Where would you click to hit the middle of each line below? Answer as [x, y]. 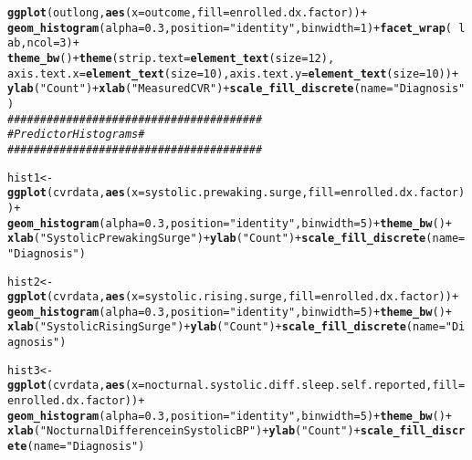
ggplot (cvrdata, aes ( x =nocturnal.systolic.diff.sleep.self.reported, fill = [236, 386]
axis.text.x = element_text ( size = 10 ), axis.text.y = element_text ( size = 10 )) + [233, 73]
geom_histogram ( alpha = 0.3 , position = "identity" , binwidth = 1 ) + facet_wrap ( [230, 28]
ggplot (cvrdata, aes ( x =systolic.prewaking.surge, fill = [174, 193]
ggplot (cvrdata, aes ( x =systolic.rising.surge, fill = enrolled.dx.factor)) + [233, 297]
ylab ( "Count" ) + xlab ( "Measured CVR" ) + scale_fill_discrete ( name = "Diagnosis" [236, 89]
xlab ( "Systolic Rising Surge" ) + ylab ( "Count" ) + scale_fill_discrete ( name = [226, 327]
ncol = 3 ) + [53, 43]
